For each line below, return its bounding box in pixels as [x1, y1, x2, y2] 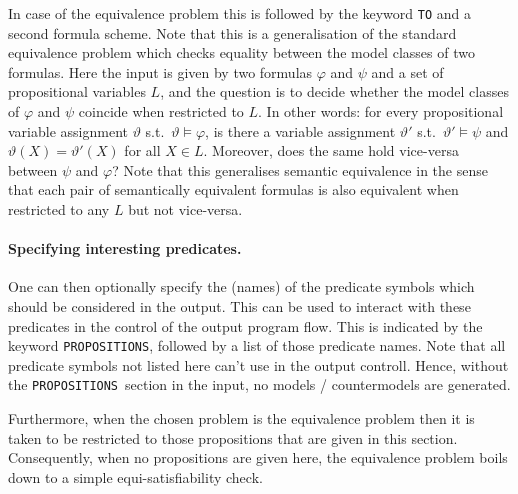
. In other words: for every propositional [258, 101, 504, 122]
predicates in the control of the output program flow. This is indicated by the [8, 315, 483, 336]
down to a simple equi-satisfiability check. [8, 466, 263, 487]
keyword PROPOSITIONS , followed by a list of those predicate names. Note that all [8, 335, 506, 356]
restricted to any [8, 199, 110, 219]
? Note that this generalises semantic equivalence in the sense [112, 159, 488, 180]
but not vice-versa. [128, 199, 243, 219]
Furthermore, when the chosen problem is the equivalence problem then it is [8, 408, 475, 429]
